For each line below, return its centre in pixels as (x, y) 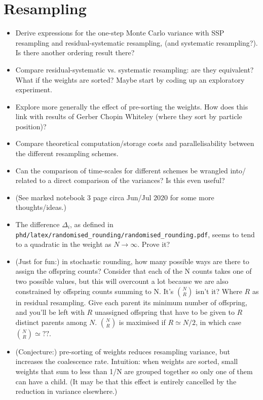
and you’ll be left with (50, 312)
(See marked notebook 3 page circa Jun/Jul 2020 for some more (115, 197)
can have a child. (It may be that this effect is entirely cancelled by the (126, 381)
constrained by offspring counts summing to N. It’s (95, 291)
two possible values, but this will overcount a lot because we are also (122, 281)
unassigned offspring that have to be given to (164, 312)
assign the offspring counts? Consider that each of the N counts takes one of (134, 271)
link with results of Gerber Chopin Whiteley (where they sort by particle (129, 116)
